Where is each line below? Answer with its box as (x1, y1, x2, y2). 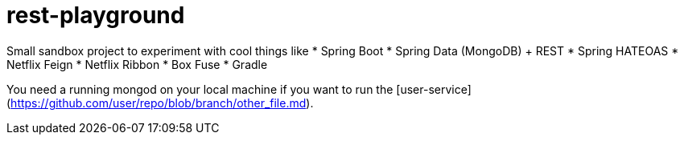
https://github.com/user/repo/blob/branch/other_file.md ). (10, 95, 314, 110)
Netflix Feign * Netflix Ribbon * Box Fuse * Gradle (6, 57, 268, 71)
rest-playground (6, 2, 185, 29)
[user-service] (396, 82, 472, 96)
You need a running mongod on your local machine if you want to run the (6, 82, 394, 96)
